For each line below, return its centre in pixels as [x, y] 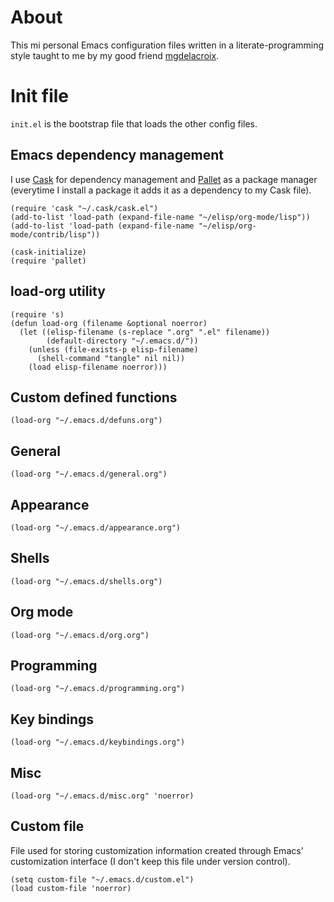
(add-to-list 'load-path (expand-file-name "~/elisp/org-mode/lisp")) [160, 217]
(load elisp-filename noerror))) [98, 367]
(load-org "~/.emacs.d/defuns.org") [86, 421]
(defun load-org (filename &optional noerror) [109, 323]
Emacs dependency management [117, 155]
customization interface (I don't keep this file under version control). [150, 861]
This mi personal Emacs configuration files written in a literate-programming [167, 45]
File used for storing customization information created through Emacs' [157, 850]
